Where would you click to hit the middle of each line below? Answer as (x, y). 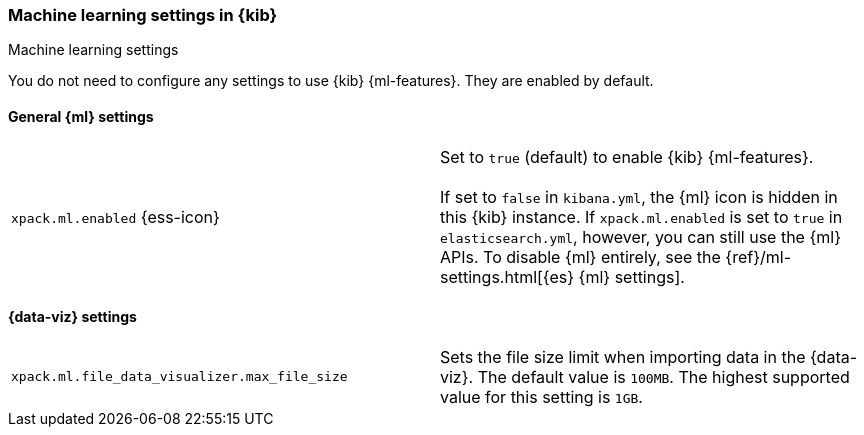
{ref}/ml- (758, 256)
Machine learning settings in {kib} (143, 15)
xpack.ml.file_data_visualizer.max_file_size (179, 377)
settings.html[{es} (507, 276)
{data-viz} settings (72, 317)
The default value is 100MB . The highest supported (663, 376)
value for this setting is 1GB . (541, 396)
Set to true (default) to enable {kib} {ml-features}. (627, 156)
